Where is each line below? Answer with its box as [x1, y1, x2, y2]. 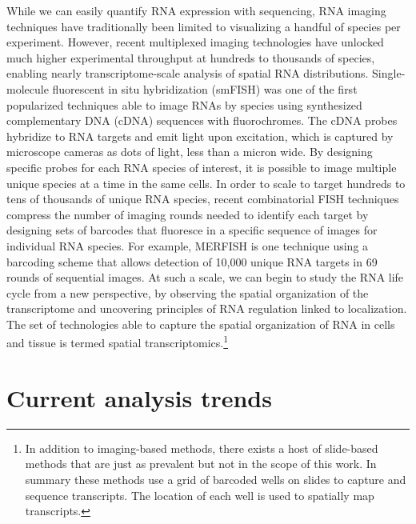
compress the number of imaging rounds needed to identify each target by [6, 206, 369, 222]
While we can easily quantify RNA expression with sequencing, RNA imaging [6, 2, 386, 18]
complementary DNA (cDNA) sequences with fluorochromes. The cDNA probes [6, 112, 398, 129]
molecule [6, 80, 49, 97]
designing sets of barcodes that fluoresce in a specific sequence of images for [6, 222, 378, 238]
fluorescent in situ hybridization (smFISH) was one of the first [52, 80, 358, 97]
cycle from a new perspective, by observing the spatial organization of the [6, 284, 369, 301]
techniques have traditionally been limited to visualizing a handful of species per [6, 18, 401, 34]
